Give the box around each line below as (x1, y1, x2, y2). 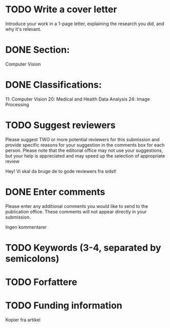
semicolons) (5, 253, 60, 264)
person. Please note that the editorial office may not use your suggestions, (5, 147, 163, 153)
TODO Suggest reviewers (5, 120, 116, 131)
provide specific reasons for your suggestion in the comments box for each (5, 142, 165, 148)
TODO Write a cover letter (5, 4, 117, 15)
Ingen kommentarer (5, 224, 47, 230)
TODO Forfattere (5, 276, 78, 288)
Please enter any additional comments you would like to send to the (5, 203, 148, 209)
